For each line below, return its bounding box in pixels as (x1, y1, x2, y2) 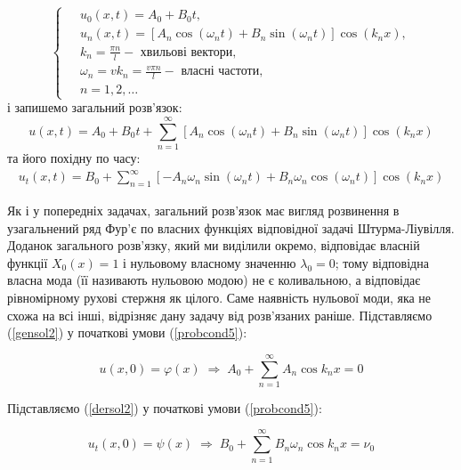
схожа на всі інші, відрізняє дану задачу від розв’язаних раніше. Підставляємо (7, 305, 433, 324)
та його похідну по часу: (7, 149, 141, 167)
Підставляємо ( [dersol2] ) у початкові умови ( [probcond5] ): (7, 398, 322, 417)
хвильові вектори (140, 45, 233, 59)
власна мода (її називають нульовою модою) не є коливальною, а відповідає (7, 271, 421, 289)
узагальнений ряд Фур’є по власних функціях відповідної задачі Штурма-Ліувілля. (7, 218, 455, 237)
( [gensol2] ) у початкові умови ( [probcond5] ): (7, 323, 247, 342)
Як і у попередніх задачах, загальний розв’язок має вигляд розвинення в (7, 200, 400, 219)
